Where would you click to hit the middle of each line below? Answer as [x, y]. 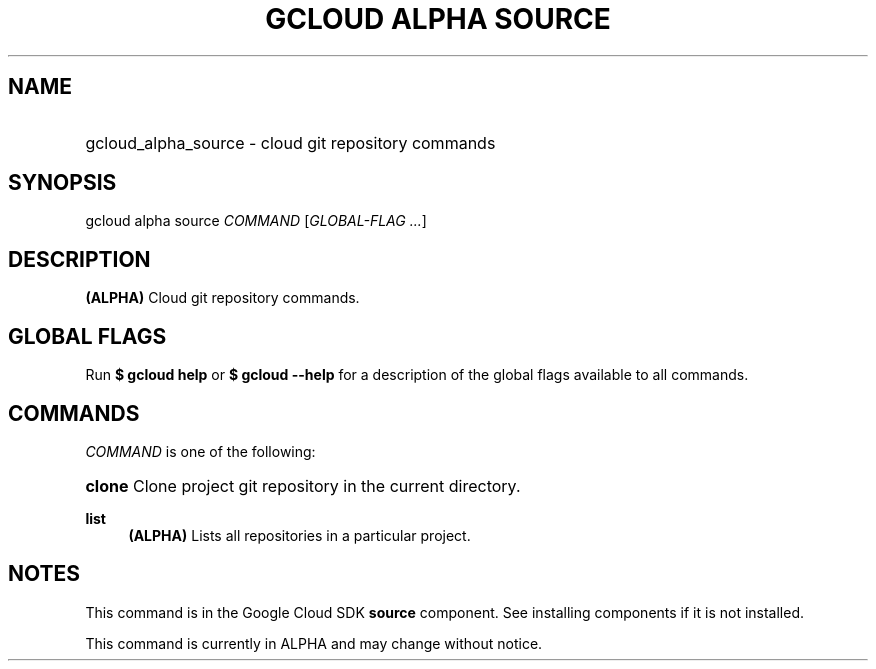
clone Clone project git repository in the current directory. [303, 485]
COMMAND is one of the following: [200, 451]
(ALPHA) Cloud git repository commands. [222, 298]
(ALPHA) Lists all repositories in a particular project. [299, 535]
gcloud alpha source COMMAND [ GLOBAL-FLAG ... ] [256, 221]
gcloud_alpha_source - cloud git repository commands [290, 142]
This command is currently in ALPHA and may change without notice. [314, 643]
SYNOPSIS [62, 183]
